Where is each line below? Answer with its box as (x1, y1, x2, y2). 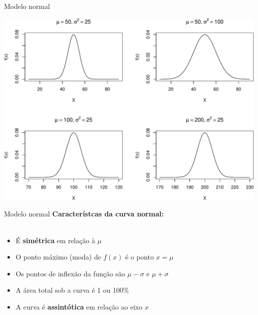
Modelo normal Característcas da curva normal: (4, 209, 164, 219)
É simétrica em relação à (15, 235, 95, 245)
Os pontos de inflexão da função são (15, 268, 126, 278)
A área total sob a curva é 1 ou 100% (15, 285, 129, 295)
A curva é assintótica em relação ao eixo (15, 301, 142, 312)
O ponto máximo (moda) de (15, 252, 101, 262)
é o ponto (125, 252, 154, 262)
